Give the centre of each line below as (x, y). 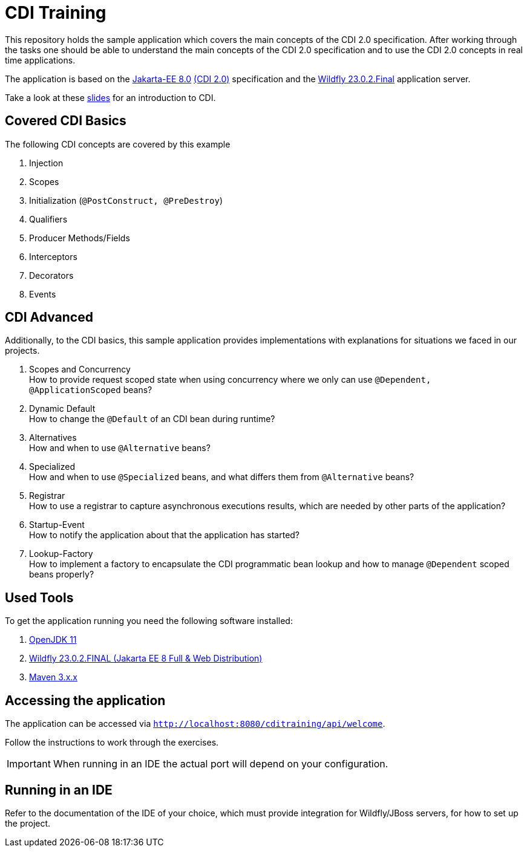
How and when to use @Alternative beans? (120, 448)
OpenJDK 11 (53, 640)
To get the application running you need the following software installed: (149, 621)
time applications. (40, 60)
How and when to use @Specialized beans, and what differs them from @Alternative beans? (222, 477)
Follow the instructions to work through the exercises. (112, 743)
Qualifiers (48, 219)
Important (29, 764)
